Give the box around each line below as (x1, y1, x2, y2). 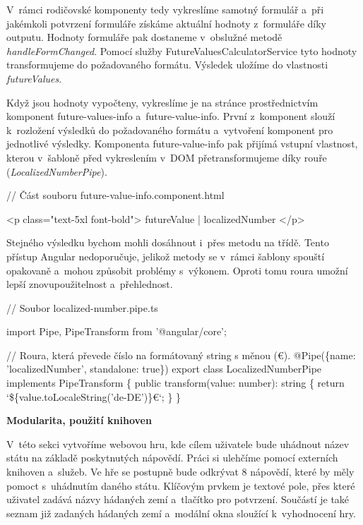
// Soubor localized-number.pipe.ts (6, 300, 158, 315)
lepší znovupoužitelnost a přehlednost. (6, 277, 173, 291)
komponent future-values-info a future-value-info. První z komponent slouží (6, 109, 335, 123)
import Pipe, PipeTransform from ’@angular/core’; (6, 324, 227, 339)
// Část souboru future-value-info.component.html (6, 188, 225, 203)
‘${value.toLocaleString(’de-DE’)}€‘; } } (6, 389, 181, 404)
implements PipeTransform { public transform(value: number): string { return (6, 375, 345, 390)
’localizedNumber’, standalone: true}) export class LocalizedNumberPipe (6, 361, 322, 376)
